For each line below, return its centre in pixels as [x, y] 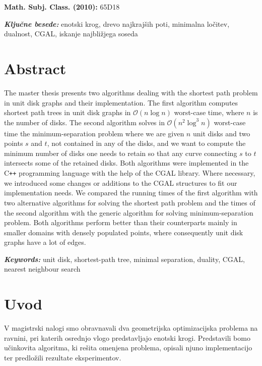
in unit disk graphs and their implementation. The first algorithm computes [121, 102]
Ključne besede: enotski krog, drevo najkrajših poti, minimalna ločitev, [117, 23]
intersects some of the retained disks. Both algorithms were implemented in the [126, 163]
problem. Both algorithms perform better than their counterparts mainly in [121, 222]
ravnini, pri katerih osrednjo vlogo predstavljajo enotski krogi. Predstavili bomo [127, 337]
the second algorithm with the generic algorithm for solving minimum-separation [129, 212]
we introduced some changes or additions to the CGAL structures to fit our [121, 182]
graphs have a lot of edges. [45, 242]
